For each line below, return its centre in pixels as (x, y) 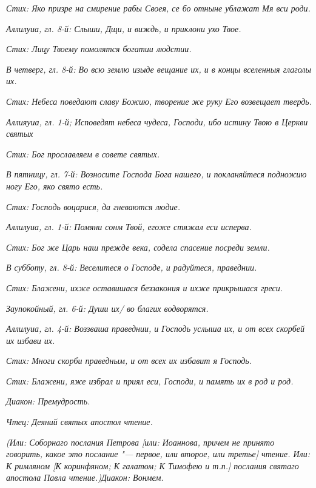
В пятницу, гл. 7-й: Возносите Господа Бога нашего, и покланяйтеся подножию (156, 174)
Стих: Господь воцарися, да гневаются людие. (93, 206)
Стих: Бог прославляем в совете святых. (83, 153)
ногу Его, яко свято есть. (55, 186)
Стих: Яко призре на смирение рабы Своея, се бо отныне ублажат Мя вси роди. (158, 8)
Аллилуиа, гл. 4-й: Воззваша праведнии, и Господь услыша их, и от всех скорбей (155, 328)
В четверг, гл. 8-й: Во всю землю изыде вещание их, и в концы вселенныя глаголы (159, 69)
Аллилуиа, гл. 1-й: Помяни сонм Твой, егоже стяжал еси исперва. (129, 227)
